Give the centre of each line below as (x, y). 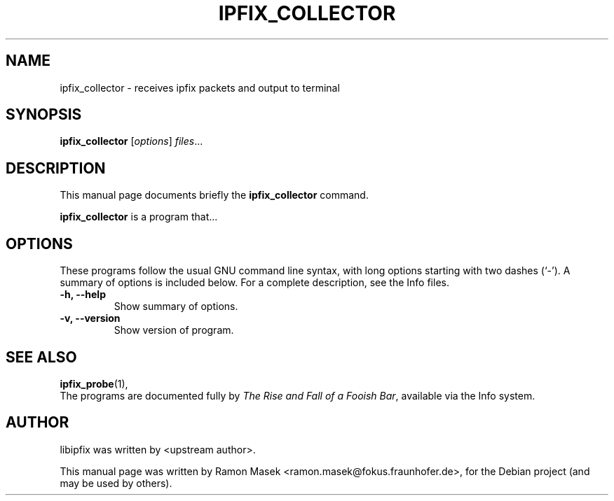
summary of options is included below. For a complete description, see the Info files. (254, 283)
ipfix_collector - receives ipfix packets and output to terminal (200, 87)
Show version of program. (174, 330)
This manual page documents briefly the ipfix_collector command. (214, 195)
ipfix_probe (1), (94, 383)
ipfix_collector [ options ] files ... (131, 141)
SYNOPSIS (44, 115)
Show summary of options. (176, 306)
